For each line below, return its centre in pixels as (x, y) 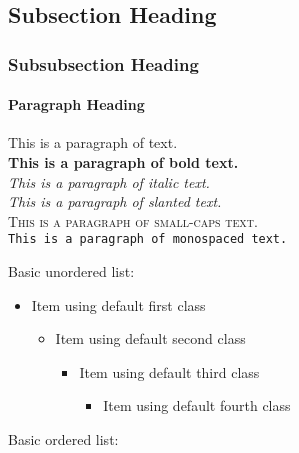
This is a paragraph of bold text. (123, 162)
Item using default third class (169, 371)
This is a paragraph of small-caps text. (133, 220)
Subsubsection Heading (103, 63)
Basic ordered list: (63, 439)
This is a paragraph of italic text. (109, 181)
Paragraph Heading (76, 104)
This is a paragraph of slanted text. (115, 201)
